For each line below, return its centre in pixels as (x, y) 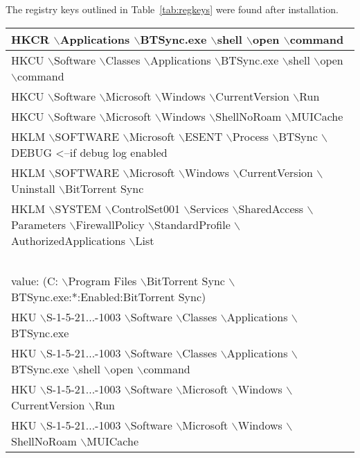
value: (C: (35, 280)
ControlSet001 (146, 208)
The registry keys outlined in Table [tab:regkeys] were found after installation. (172, 9)
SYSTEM (78, 208)
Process (251, 136)
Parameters (39, 224)
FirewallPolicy (110, 224)
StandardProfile (192, 224)
